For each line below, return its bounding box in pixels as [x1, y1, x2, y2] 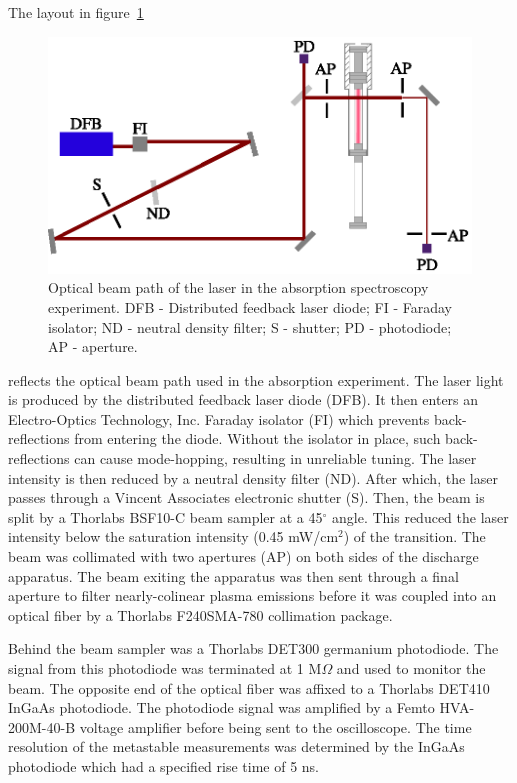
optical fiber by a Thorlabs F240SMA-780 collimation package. [8, 604, 393, 625]
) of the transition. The [343, 526, 486, 547]
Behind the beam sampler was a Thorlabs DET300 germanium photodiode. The [8, 638, 499, 659]
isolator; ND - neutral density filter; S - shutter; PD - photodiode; [48, 316, 452, 337]
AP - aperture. [48, 336, 138, 357]
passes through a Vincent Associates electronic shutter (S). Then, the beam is [8, 487, 485, 508]
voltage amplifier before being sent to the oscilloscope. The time [79, 716, 472, 737]
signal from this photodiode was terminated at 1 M [8, 658, 322, 678]
